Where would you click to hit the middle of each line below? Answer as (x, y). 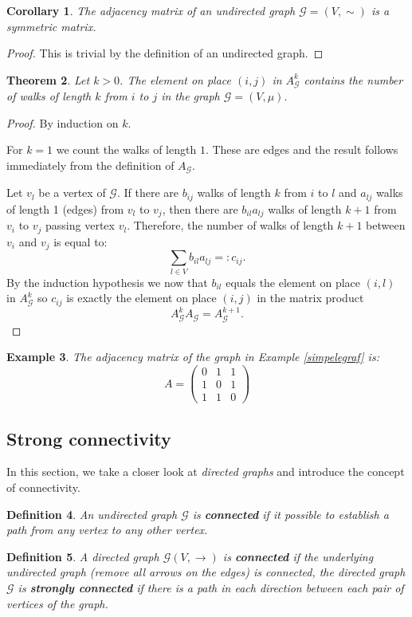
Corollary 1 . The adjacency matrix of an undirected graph (151, 10)
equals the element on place (293, 282)
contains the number (353, 79)
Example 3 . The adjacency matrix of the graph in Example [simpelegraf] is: (193, 357)
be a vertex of (72, 193)
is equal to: (80, 241)
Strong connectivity (89, 438)
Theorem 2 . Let (48, 79)
